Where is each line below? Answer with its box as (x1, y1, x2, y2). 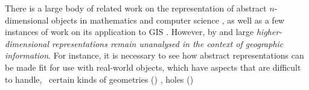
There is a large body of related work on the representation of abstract (5, 2, 267, 14)
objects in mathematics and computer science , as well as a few (51, 13, 285, 26)
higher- (256, 25, 282, 38)
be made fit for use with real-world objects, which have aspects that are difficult (5, 60, 301, 73)
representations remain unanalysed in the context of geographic (52, 37, 284, 50)
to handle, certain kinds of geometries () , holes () (5, 72, 194, 85)
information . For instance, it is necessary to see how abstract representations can (5, 49, 304, 62)
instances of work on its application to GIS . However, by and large (5, 25, 254, 38)
